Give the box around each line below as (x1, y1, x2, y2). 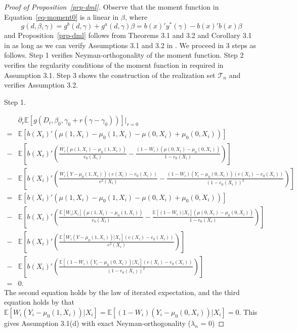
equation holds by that (4, 297, 74, 307)
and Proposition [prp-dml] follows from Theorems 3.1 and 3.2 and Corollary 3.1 (4, 30, 252, 40)
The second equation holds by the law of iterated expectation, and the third (4, 286, 240, 297)
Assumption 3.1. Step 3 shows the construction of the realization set (4, 69, 216, 80)
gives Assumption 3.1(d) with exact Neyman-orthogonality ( (4, 317, 191, 328)
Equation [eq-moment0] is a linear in (4, 11, 119, 22)
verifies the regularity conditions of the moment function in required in (4, 60, 224, 70)
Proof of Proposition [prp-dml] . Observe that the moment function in (4, 2, 219, 12)
